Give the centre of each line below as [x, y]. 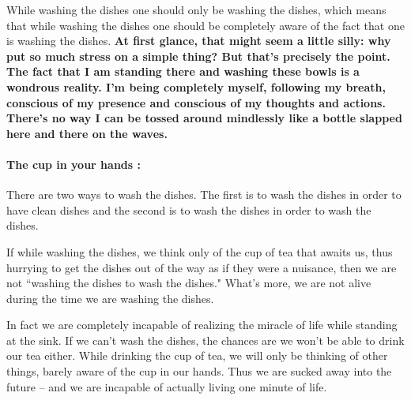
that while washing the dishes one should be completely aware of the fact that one [205, 25]
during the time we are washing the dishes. [110, 298]
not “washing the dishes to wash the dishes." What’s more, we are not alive [189, 283]
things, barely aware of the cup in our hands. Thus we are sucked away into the [199, 371]
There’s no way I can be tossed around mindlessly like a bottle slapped [204, 118]
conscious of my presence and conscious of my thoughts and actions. [196, 102]
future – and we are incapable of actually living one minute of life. [167, 386]
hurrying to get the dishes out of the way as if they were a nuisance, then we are [202, 267]
